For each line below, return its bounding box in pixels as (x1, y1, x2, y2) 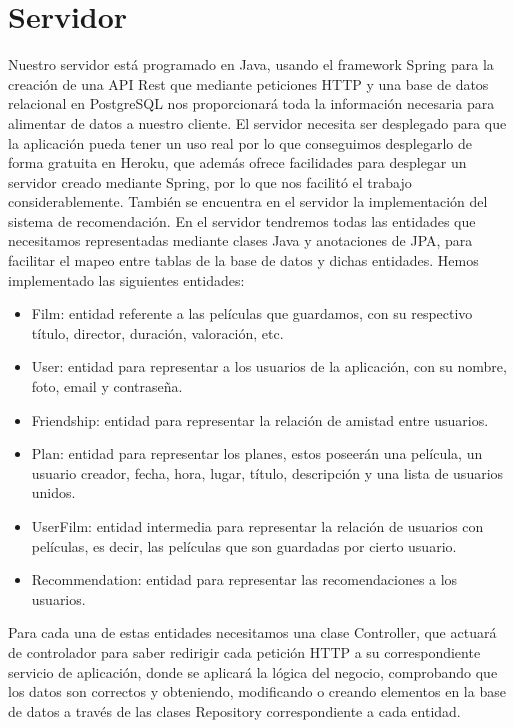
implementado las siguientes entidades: (8, 269, 245, 290)
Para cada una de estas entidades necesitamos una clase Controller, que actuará (8, 622, 497, 643)
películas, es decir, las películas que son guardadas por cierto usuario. (31, 535, 457, 556)
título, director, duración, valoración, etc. (31, 322, 284, 343)
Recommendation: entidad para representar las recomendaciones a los (31, 569, 458, 590)
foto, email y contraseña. (31, 376, 183, 397)
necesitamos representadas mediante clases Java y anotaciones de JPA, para (8, 230, 473, 251)
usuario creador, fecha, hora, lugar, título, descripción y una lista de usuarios (31, 462, 504, 483)
